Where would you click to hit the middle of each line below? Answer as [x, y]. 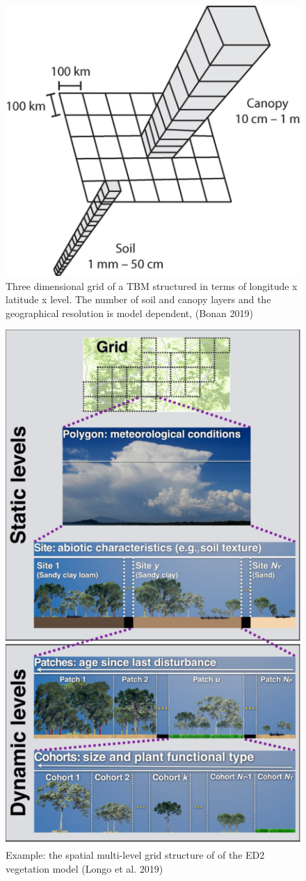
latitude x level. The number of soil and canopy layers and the [138, 299]
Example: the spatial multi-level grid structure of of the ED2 [135, 855]
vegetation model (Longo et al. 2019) [84, 869]
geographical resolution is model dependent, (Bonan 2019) [129, 313]
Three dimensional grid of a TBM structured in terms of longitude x [152, 285]
